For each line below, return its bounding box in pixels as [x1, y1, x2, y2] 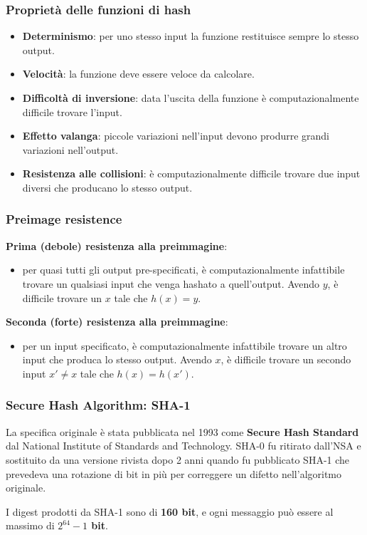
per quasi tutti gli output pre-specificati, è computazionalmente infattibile [22, 262, 345, 277]
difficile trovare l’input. [22, 104, 122, 119]
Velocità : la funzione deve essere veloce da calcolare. [22, 66, 255, 81]
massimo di [6, 518, 55, 533]
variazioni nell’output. [22, 142, 119, 157]
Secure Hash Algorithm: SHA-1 [6, 396, 191, 414]
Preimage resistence [6, 210, 122, 228]
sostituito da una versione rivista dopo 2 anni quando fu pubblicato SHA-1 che [6, 452, 350, 467]
